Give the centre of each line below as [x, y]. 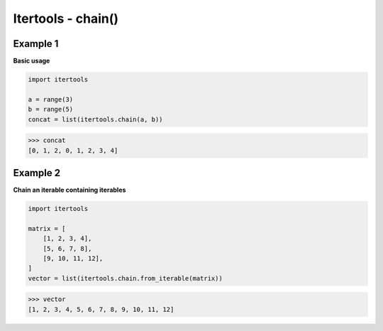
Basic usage [32, 61]
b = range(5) [51, 109]
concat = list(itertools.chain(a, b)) [95, 119]
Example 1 [36, 44]
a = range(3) [51, 99]
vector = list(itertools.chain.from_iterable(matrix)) [125, 278]
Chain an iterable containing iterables [70, 190]
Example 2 [37, 173]
